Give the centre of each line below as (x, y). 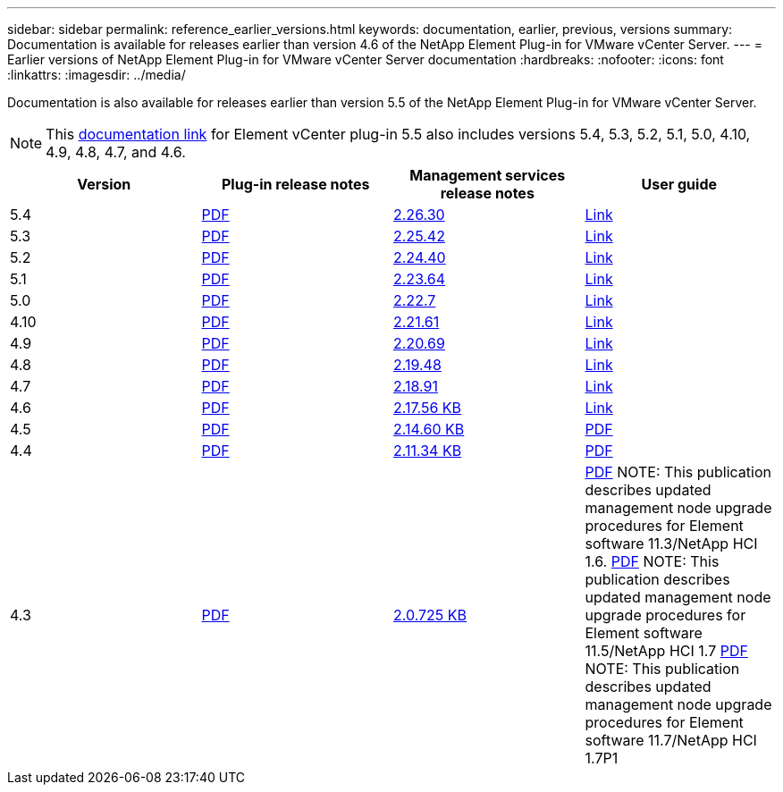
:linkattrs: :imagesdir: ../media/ (97, 75)
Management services (488, 175)
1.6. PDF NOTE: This (652, 561)
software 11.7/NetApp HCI (671, 740)
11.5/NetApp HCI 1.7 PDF (666, 651)
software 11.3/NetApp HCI (671, 543)
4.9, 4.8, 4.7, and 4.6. (116, 152)
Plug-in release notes (295, 184)
